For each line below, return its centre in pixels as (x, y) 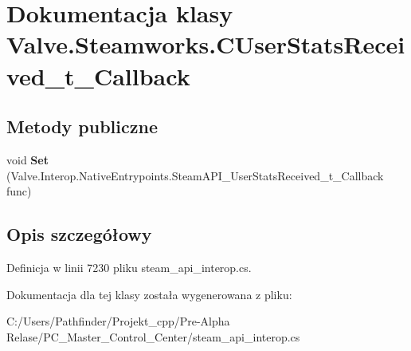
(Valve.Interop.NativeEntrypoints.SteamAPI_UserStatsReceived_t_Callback (195, 175)
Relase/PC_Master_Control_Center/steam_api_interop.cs (153, 336)
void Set (27, 159)
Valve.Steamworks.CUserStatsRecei (206, 44)
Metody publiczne (82, 126)
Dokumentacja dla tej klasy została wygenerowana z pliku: (149, 294)
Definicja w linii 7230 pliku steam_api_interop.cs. (129, 267)
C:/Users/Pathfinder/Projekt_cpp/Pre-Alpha (118, 321)
